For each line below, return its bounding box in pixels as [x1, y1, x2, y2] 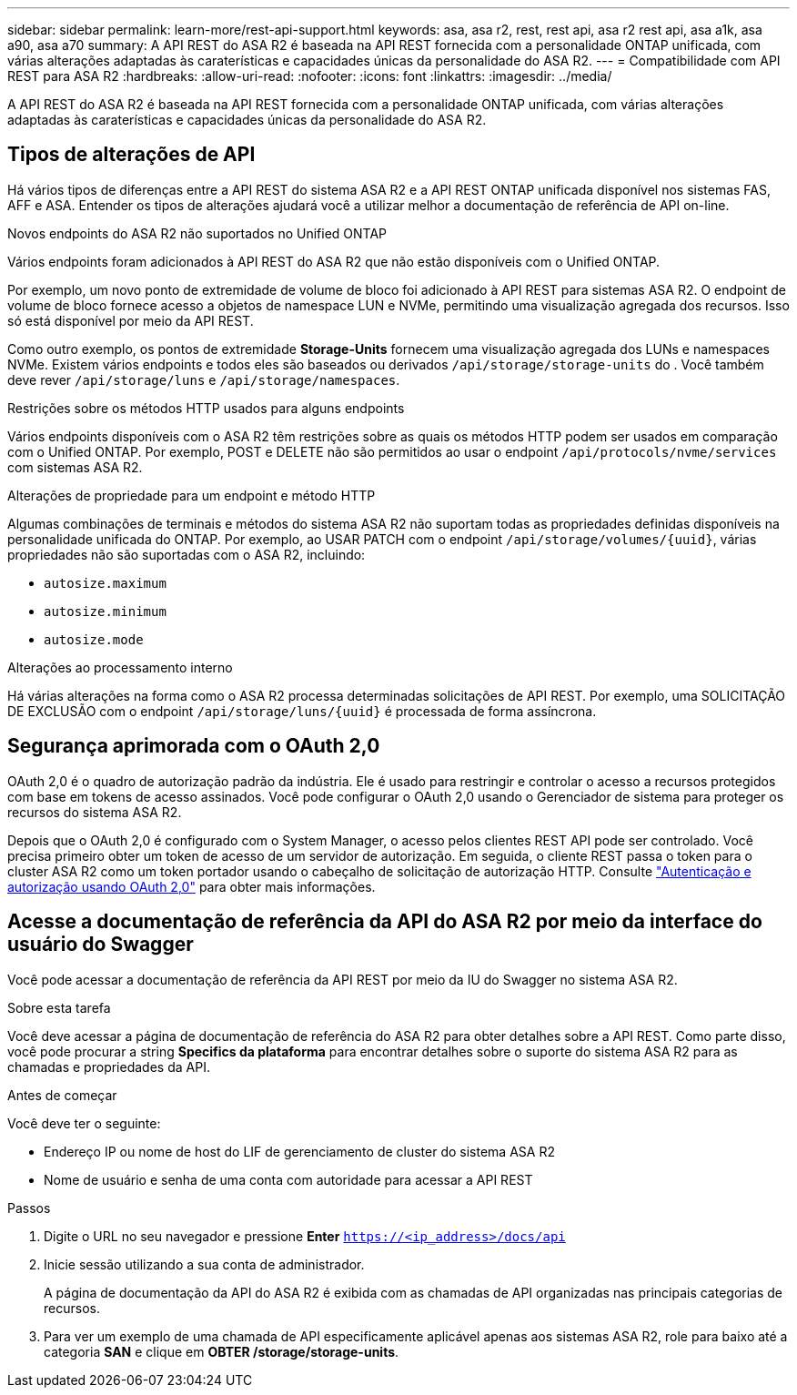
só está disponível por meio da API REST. [7, 312, 254, 329]
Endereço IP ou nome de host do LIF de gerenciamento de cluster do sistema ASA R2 [44, 1143, 555, 1159]
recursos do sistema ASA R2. [7, 804, 182, 820]
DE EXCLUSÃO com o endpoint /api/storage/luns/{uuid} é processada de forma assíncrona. [7, 703, 597, 719]
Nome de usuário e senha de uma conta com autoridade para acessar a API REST [44, 1171, 533, 1188]
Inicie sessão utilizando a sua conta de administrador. [44, 1256, 365, 1272]
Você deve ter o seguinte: [7, 1115, 161, 1131]
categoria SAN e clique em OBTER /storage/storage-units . [44, 1343, 399, 1360]
